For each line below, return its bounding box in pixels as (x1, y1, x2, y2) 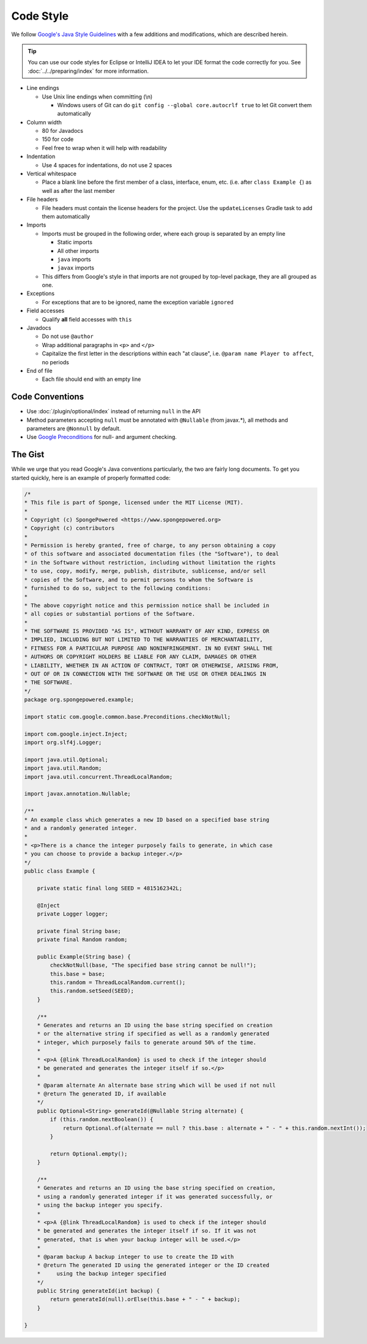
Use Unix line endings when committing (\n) (42, 92, 153, 100)
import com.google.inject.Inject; (24, 730, 128, 737)
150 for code (42, 135, 74, 143)
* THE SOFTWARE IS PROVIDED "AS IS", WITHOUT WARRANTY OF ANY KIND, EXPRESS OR (24, 628, 270, 634)
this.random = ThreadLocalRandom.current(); (50, 979, 186, 986)
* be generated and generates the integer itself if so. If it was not (37, 1228, 257, 1234)
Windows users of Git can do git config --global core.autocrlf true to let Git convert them (57, 101, 312, 108)
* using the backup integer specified (37, 1271, 166, 1277)
